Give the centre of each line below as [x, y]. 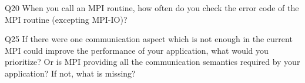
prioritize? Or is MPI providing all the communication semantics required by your [152, 62]
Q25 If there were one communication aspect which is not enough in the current [149, 39]
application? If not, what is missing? [70, 73]
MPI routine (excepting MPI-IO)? [66, 19]
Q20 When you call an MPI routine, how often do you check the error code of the [152, 8]
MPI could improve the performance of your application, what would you [137, 50]
